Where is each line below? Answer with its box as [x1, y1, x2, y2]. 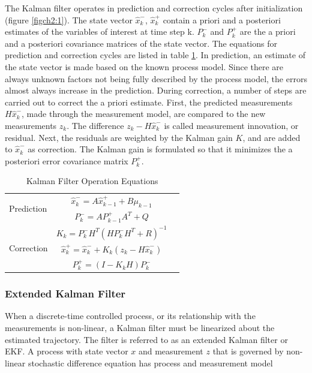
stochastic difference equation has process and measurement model [28, 356, 273, 369]
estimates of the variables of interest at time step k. [5, 25, 194, 38]
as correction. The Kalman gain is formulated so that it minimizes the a [28, 143, 293, 155]
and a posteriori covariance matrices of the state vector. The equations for [5, 37, 277, 49]
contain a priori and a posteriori [163, 13, 281, 26]
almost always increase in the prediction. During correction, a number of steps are [5, 84, 307, 97]
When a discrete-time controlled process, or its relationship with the [5, 309, 256, 322]
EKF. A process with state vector [5, 345, 128, 357]
